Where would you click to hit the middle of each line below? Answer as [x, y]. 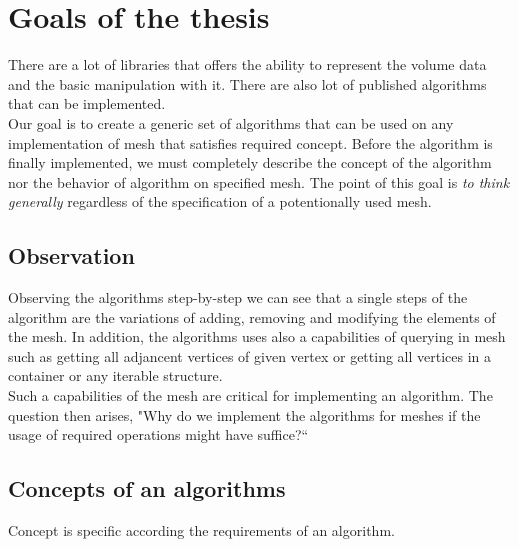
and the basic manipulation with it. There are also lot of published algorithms [247, 83]
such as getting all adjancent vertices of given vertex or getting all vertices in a [250, 355]
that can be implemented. [87, 103]
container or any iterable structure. [115, 375]
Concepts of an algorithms [147, 488]
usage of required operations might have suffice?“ [158, 434]
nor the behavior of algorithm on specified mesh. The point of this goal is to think [259, 181]
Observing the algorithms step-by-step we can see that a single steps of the [238, 297]
